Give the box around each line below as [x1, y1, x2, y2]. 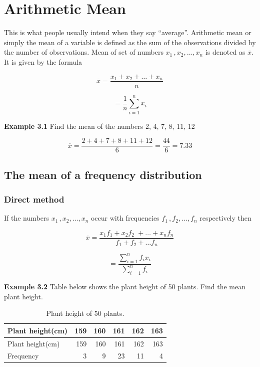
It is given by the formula [4, 56, 82, 67]
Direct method [4, 193, 64, 206]
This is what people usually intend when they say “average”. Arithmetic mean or [4, 27, 251, 38]
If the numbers [4, 213, 49, 223]
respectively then [199, 213, 251, 223]
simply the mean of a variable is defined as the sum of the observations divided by [4, 37, 256, 47]
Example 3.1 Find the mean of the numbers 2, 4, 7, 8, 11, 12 [4, 120, 195, 131]
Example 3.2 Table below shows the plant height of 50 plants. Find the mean [4, 281, 245, 291]
